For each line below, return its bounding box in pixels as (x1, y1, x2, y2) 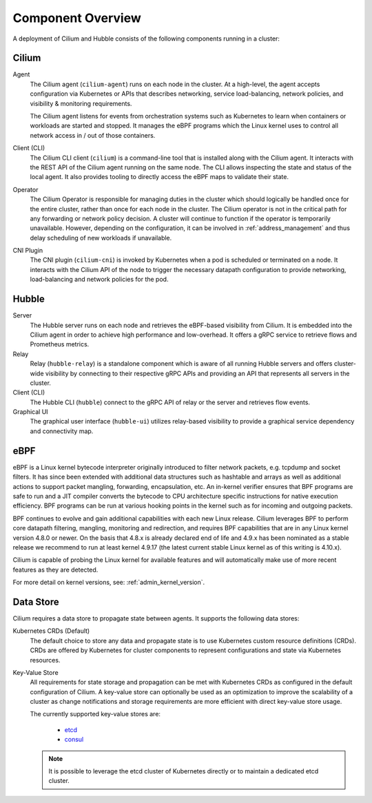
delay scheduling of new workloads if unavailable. (30, 233, 172, 242)
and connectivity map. (30, 427, 94, 435)
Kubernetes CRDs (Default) (12, 627, 90, 635)
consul (64, 736, 84, 744)
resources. (30, 656, 61, 664)
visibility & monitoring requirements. (30, 99, 132, 107)
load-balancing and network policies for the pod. (30, 275, 169, 284)
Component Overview (12, 10, 141, 25)
